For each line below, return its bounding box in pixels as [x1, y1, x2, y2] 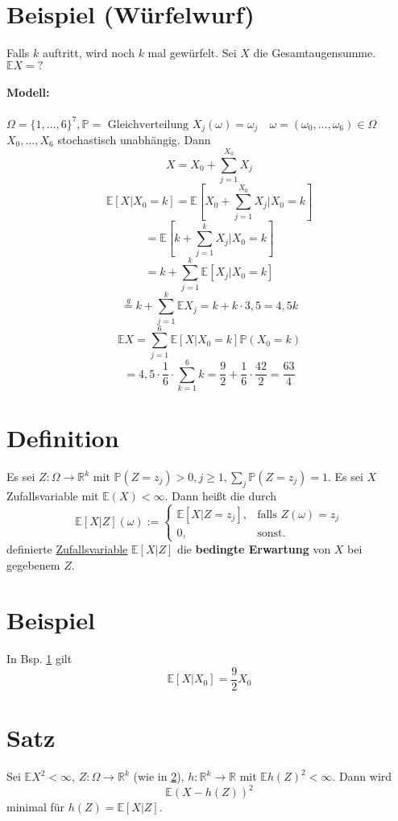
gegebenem [6, 556, 60, 573]
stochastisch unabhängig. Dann [57, 131, 211, 147]
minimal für [6, 798, 65, 815]
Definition [6, 421, 119, 454]
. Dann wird [332, 768, 392, 785]
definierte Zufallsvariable [6, 540, 128, 557]
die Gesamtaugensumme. [253, 44, 376, 61]
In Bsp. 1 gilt [6, 650, 73, 667]
